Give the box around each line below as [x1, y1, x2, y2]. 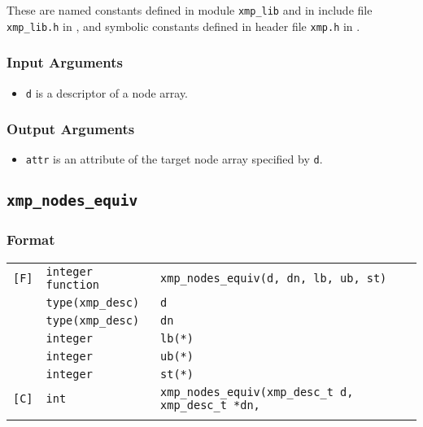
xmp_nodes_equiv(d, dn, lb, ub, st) [160, 271, 387, 285]
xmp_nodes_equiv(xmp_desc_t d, [160, 385, 354, 399]
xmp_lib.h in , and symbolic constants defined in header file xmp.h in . [7, 17, 360, 34]
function [46, 277, 100, 291]
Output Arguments [7, 119, 135, 139]
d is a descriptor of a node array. [25, 84, 189, 101]
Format [7, 229, 55, 250]
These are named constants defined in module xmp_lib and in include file [7, 2, 373, 18]
